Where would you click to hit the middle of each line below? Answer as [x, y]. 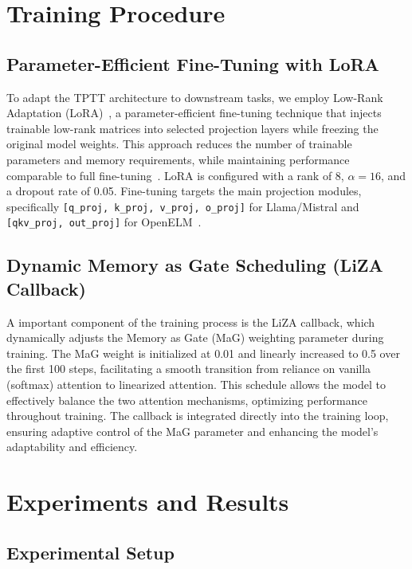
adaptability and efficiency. [72, 447]
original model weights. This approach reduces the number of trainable [179, 144]
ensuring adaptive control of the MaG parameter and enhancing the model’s [192, 431]
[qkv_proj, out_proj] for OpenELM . [104, 222]
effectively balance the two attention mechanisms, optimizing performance [187, 400]
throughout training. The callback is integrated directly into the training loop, [198, 416]
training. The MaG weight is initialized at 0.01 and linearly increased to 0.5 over [203, 353]
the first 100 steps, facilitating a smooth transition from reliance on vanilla [189, 369]
